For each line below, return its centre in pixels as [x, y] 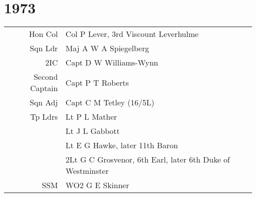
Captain [44, 88]
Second [46, 77]
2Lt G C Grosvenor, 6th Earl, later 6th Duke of [148, 160]
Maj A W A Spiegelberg [107, 48]
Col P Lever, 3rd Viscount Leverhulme [132, 34]
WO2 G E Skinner [97, 185]
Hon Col [44, 34]
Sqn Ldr [44, 48]
